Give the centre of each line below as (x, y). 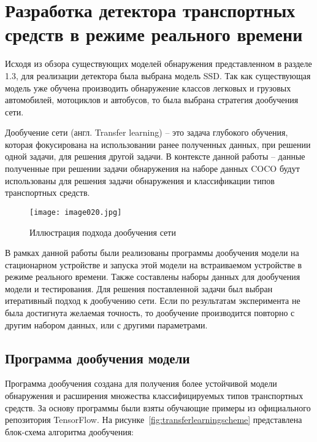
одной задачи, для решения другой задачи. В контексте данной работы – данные (155, 156)
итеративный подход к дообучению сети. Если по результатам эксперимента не (153, 300)
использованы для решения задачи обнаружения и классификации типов (140, 180)
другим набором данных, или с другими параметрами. (106, 324)
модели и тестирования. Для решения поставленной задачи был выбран (139, 288)
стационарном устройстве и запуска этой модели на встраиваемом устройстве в (154, 264)
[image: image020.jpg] (76, 212)
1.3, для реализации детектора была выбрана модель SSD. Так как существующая (158, 75)
